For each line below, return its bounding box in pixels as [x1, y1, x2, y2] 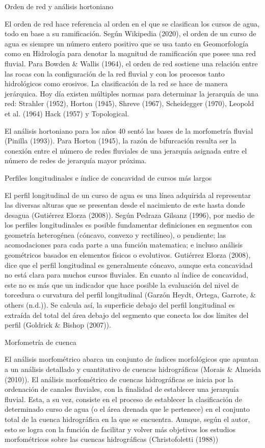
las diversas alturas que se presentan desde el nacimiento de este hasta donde [5, 200, 245, 210]
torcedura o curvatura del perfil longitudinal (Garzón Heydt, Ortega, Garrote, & [5, 289, 256, 300]
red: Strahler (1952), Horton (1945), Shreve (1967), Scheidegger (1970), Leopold [5, 98, 254, 109]
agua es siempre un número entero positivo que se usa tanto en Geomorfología [5, 38, 249, 48]
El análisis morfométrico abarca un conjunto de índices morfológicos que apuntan [5, 354, 258, 364]
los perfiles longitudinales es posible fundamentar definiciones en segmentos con [5, 219, 252, 230]
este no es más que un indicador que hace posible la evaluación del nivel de [5, 279, 239, 290]
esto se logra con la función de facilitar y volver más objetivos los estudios [5, 424, 235, 434]
